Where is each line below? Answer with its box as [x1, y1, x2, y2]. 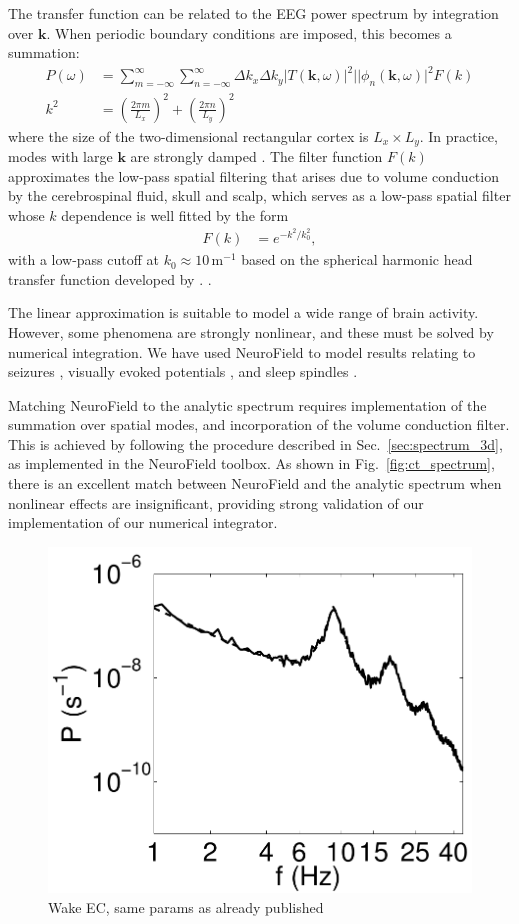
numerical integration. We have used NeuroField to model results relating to [8, 341, 476, 362]
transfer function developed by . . [8, 268, 212, 289]
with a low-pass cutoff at [8, 249, 160, 270]
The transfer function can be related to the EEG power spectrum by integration [8, 3, 499, 23]
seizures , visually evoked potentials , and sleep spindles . [8, 361, 358, 382]
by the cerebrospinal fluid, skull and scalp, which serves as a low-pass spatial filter [8, 185, 511, 206]
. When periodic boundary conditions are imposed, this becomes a [46, 22, 452, 43]
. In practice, [419, 125, 498, 146]
